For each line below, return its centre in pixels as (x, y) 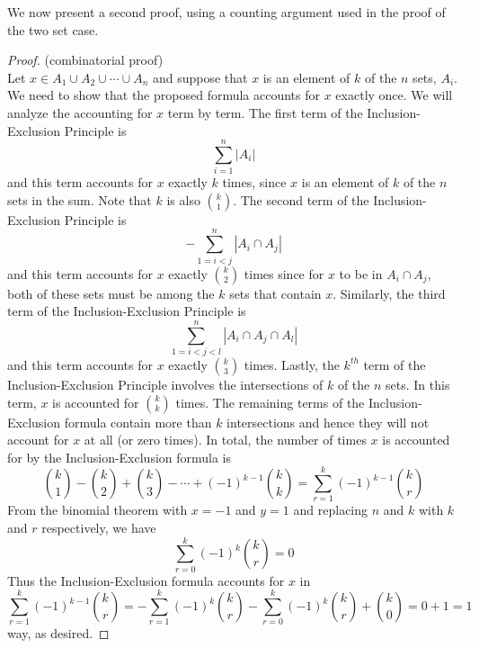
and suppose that (200, 77)
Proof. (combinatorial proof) (85, 60)
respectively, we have (99, 527)
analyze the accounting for (80, 112)
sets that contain (275, 293)
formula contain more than (138, 422)
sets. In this (418, 384)
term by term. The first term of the (265, 112)
